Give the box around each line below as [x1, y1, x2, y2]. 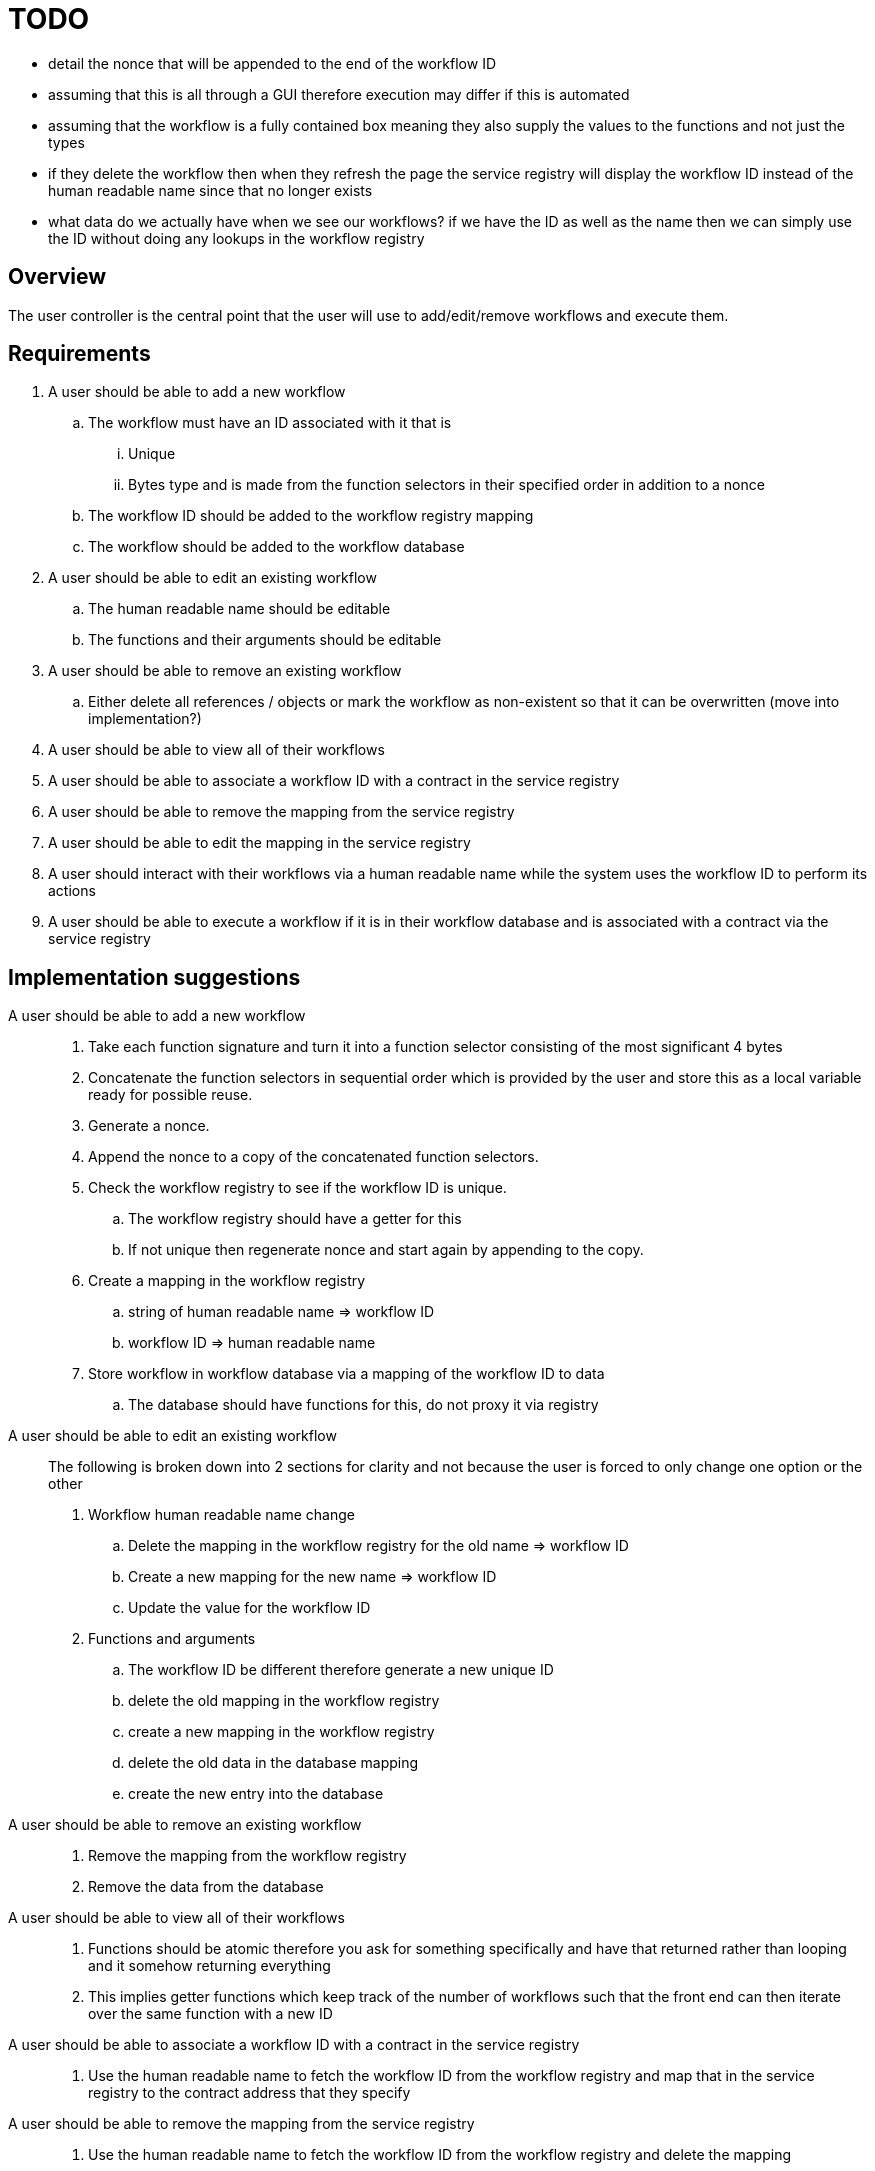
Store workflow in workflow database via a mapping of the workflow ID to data [88, 1365, 605, 1383]
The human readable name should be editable [88, 600, 391, 618]
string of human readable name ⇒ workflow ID [128, 1303, 435, 1321]
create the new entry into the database [128, 1785, 384, 1803]
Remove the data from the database [88, 1878, 324, 1896]
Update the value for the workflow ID [128, 1599, 371, 1617]
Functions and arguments [88, 1630, 256, 1648]
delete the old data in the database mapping [128, 1754, 419, 1772]
